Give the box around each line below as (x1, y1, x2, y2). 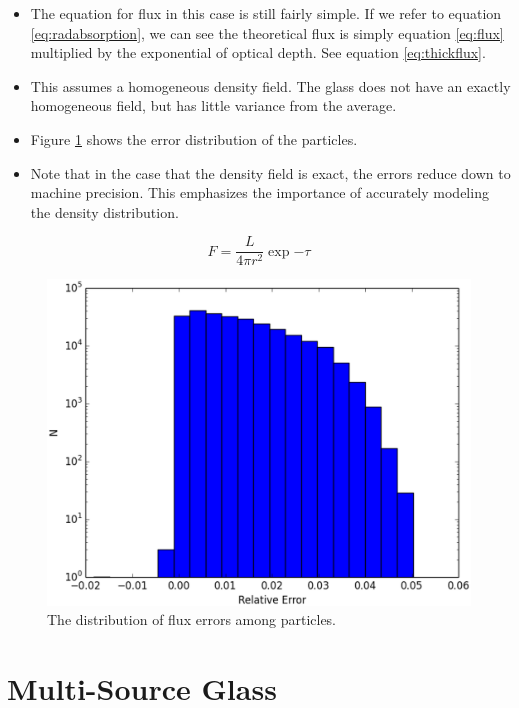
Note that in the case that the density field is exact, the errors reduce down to (30, 162, 511, 183)
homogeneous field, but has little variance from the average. (30, 95, 397, 116)
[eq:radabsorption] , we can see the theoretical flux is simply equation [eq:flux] (30, 22, 504, 43)
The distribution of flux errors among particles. (47, 609, 337, 630)
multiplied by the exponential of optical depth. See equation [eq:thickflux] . (30, 42, 486, 63)
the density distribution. (30, 201, 179, 222)
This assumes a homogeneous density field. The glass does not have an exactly (30, 75, 511, 96)
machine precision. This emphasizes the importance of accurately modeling (30, 182, 489, 203)
